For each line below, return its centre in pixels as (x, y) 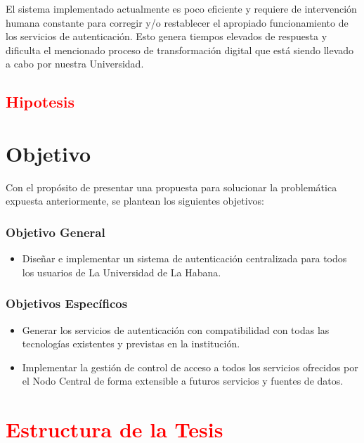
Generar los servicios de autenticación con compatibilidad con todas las (176, 329)
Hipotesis (40, 102)
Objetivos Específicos (67, 303)
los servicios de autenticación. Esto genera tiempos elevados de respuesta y (167, 36)
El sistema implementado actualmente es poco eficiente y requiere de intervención (181, 8)
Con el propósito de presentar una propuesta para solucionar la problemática (171, 187)
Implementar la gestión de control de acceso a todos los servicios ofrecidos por (190, 367)
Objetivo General (56, 232)
